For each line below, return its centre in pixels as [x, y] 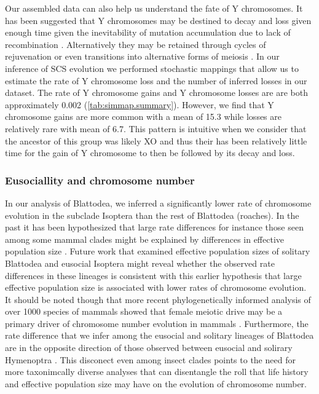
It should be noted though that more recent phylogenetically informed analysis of [158, 299]
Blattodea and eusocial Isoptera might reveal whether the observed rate [140, 263]
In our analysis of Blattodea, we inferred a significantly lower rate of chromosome [158, 203]
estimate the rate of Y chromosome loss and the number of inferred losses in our [156, 80]
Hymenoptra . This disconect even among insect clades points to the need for [150, 359]
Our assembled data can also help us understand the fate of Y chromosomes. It [154, 8]
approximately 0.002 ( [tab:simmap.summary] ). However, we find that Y [140, 104]
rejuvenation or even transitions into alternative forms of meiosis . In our [142, 56]
